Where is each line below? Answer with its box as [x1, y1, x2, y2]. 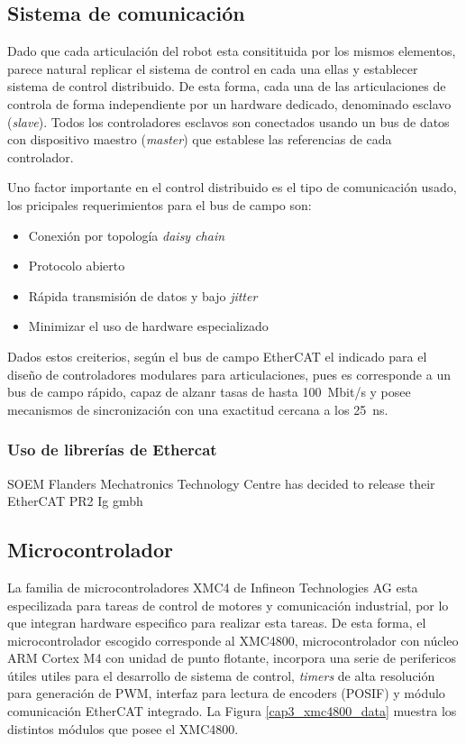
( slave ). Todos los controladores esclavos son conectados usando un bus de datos [7, 112, 450, 131]
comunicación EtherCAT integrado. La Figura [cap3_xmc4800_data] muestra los [7, 702, 457, 721]
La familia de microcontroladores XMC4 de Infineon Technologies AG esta [7, 577, 418, 596]
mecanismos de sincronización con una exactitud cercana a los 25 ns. [7, 400, 388, 418]
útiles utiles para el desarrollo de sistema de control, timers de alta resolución [7, 666, 435, 684]
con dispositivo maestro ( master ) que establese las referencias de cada [7, 130, 392, 149]
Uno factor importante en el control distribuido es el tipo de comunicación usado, [7, 178, 457, 197]
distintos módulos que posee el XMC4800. [7, 719, 239, 738]
